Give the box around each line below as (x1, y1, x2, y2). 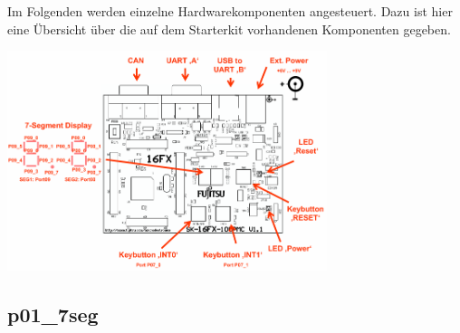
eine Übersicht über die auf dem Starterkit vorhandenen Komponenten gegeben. (7, 19, 451, 38)
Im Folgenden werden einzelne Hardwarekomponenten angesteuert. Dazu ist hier (7, 2, 453, 20)
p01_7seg (7, 300, 99, 328)
